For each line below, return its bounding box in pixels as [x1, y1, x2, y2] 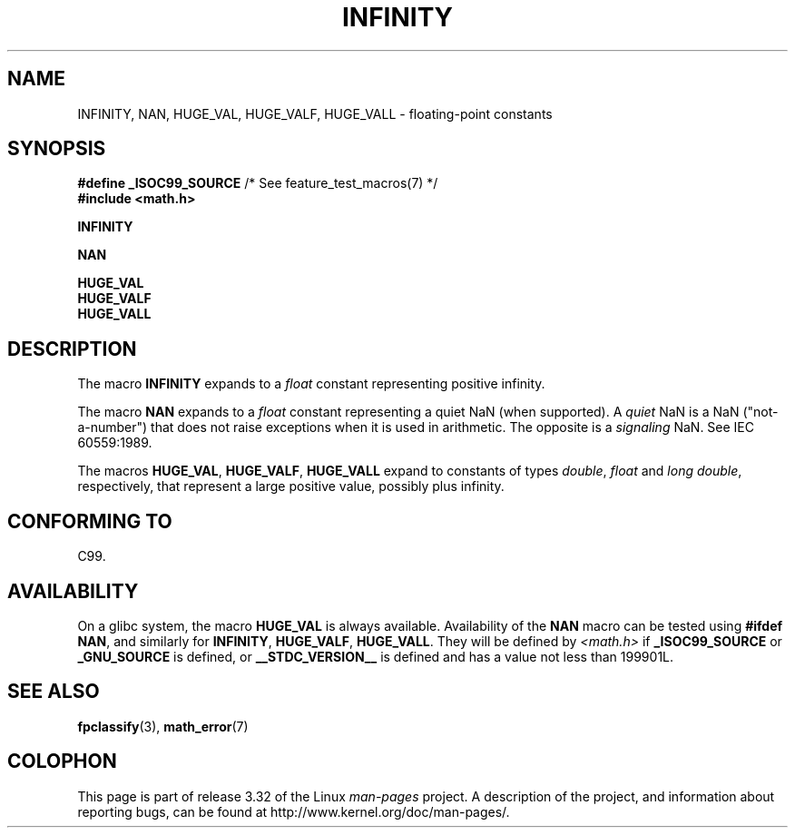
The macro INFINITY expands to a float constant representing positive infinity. [77, 376, 545, 392]
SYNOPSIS [7, 137, 106, 161]
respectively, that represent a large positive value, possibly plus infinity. [77, 478, 505, 495]
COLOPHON [7, 750, 117, 773]
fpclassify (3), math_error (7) [77, 718, 249, 734]
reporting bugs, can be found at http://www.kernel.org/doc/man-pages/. [77, 803, 510, 820]
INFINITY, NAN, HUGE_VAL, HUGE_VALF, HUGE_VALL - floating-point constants [77, 105, 553, 122]
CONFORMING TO [7, 509, 172, 533]
